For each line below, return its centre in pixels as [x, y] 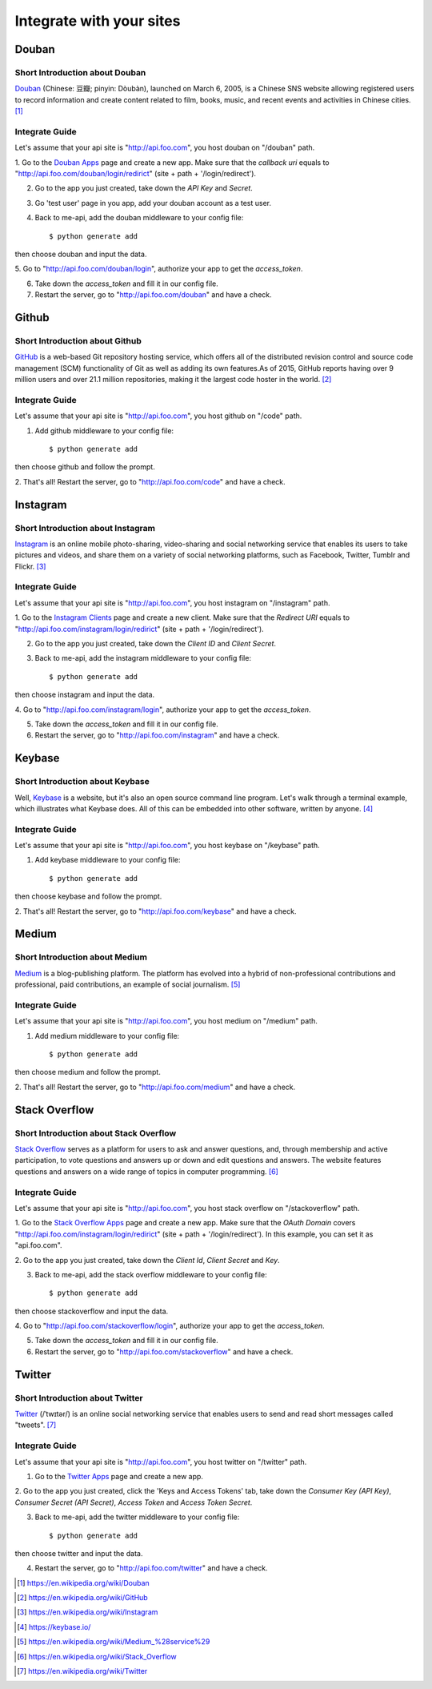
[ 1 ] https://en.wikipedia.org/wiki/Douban [83, 1582]
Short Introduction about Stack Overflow [96, 1133]
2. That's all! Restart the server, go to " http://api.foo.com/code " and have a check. [150, 481]
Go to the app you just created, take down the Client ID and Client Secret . [155, 644]
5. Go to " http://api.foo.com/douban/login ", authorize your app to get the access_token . [159, 269]
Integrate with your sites [98, 21]
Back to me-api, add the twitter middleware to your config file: [137, 1517]
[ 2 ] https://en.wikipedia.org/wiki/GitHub [82, 1598]
